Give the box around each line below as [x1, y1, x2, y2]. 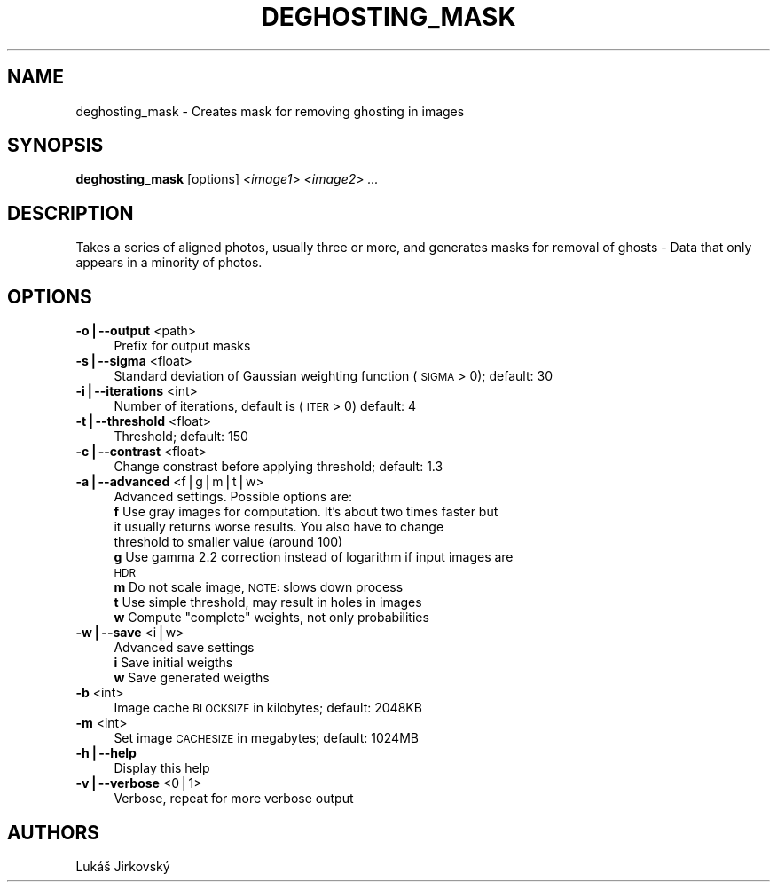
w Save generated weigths [114, 670, 270, 686]
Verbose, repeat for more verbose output [114, 791, 354, 806]
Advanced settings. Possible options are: [114, 489, 353, 505]
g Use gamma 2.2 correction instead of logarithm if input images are [114, 549, 514, 565]
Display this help [114, 760, 210, 776]
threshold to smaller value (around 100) [114, 534, 343, 550]
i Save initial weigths [114, 655, 233, 671]
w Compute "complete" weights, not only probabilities [114, 610, 429, 625]
